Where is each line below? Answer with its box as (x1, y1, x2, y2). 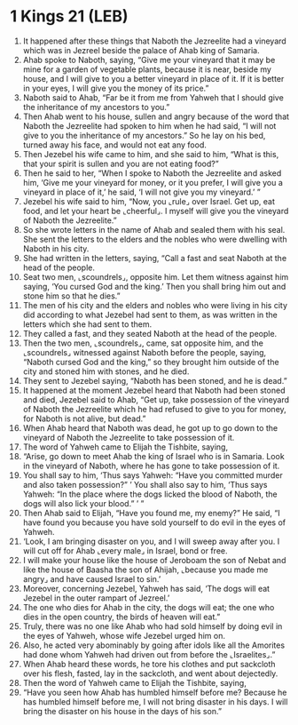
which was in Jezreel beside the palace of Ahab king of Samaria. (22, 44, 260, 55)
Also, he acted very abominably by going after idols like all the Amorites (22, 640, 286, 650)
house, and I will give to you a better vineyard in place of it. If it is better (22, 73, 285, 84)
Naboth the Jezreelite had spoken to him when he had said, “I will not (22, 120, 277, 131)
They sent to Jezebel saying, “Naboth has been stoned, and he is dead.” (22, 375, 287, 386)
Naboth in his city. (22, 243, 90, 254)
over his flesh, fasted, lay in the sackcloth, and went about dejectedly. (22, 668, 278, 679)
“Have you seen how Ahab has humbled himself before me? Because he (22, 687, 287, 697)
